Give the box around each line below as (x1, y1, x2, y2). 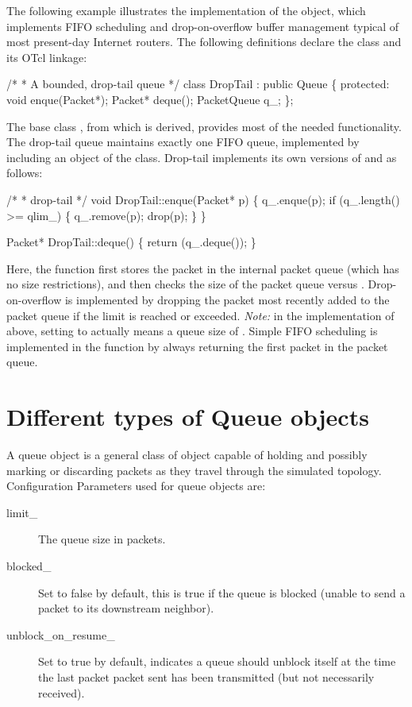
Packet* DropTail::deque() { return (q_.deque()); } (6, 234, 256, 250)
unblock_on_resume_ (6, 626, 115, 643)
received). (38, 684, 85, 701)
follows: (6, 164, 43, 181)
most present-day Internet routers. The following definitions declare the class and (6, 33, 402, 50)
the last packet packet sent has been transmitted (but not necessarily (38, 668, 375, 685)
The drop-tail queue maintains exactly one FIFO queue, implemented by (6, 133, 360, 150)
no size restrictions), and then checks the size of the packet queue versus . (6, 276, 364, 292)
